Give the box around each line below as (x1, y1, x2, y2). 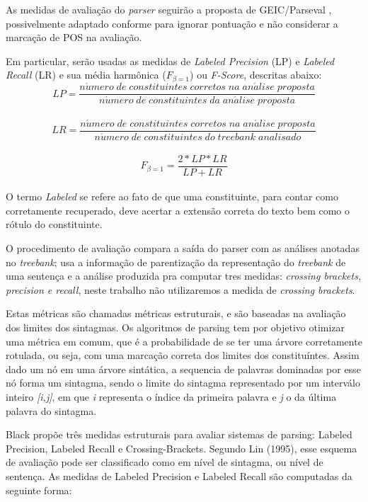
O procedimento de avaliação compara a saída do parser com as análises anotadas (6, 241, 360, 256)
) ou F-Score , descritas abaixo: (190, 67, 322, 82)
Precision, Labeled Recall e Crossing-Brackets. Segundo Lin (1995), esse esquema (6, 440, 357, 455)
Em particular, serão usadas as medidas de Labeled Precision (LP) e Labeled (6, 53, 335, 68)
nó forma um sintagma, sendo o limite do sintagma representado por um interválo (6, 375, 360, 390)
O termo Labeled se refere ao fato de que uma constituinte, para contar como (6, 189, 338, 204)
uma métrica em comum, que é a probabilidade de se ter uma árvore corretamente (6, 333, 362, 348)
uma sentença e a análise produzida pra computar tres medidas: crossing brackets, (6, 268, 362, 283)
